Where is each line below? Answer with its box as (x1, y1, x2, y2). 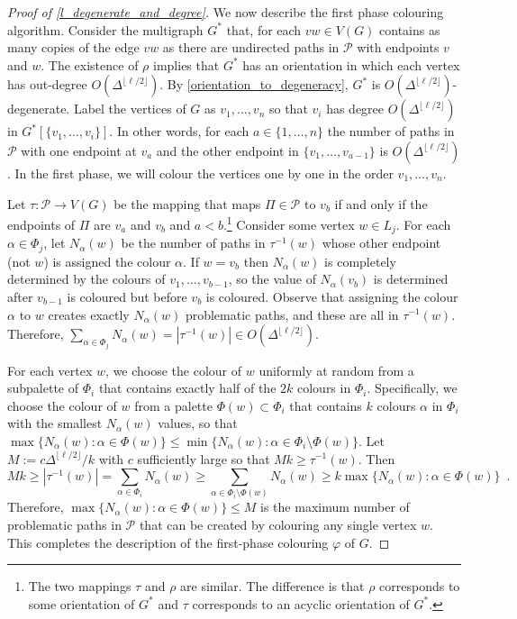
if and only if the (334, 194, 428, 213)
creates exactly (48, 305, 130, 323)
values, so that (158, 414, 238, 432)
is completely (324, 251, 396, 270)
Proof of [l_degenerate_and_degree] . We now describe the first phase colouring (7, 3, 444, 21)
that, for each (226, 20, 302, 39)
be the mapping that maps (113, 194, 261, 213)
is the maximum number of (260, 497, 410, 516)
